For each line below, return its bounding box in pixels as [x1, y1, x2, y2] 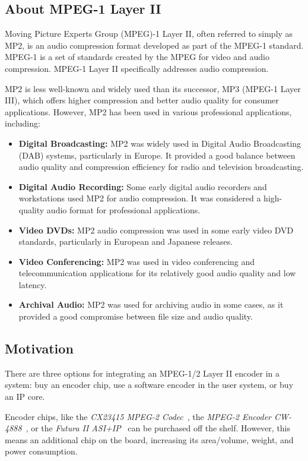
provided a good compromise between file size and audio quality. [18, 310, 253, 323]
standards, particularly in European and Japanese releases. [18, 235, 233, 248]
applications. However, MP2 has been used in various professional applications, [5, 105, 292, 118]
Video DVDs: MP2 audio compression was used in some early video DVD [18, 223, 294, 236]
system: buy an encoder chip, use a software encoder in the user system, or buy [5, 378, 294, 391]
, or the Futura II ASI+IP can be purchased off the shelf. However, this [26, 422, 291, 434]
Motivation [5, 339, 74, 358]
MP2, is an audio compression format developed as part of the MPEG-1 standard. [5, 39, 304, 51]
